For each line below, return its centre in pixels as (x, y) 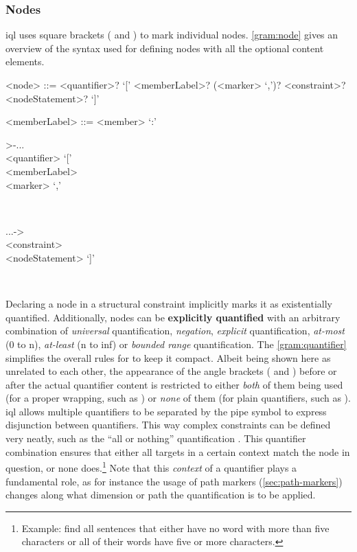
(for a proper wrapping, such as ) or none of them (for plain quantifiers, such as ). (178, 398)
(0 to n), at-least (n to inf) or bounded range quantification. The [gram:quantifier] (176, 344)
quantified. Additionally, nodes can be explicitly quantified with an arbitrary (173, 317)
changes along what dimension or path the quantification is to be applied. (161, 495)
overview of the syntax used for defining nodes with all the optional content (165, 48)
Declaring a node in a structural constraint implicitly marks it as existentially (169, 304)
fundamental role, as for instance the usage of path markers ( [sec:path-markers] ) (174, 481)
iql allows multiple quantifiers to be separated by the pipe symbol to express (166, 411)
